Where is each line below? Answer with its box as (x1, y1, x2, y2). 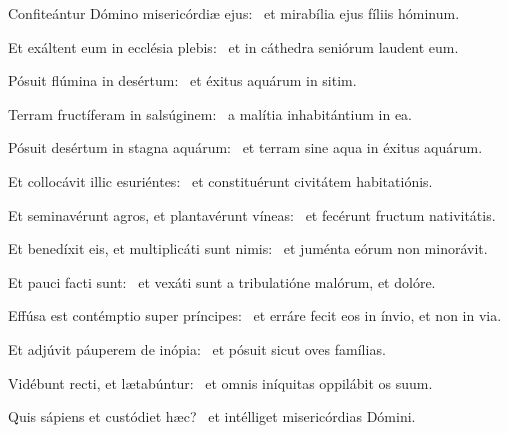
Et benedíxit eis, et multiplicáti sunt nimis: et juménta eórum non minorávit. (8, 238, 488, 259)
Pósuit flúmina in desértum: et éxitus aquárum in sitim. (8, 70, 357, 91)
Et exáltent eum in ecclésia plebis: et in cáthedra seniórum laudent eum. (8, 36, 459, 57)
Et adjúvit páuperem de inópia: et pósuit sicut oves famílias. (8, 338, 386, 359)
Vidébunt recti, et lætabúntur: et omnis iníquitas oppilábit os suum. (8, 372, 433, 393)
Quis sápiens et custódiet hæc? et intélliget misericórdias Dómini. (8, 406, 416, 427)
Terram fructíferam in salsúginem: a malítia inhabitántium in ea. (8, 103, 413, 124)
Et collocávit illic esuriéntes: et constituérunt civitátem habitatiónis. (8, 170, 433, 191)
